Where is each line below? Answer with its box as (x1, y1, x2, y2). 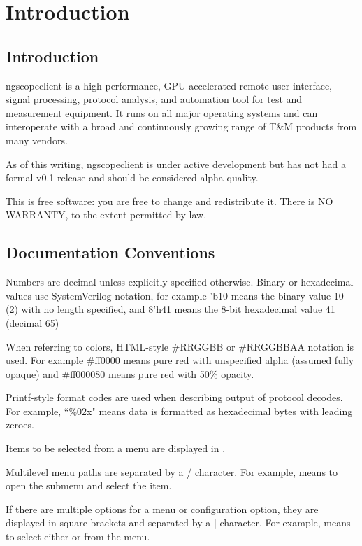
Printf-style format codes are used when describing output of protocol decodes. (6, 390, 343, 405)
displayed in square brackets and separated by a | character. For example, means (6, 515, 351, 530)
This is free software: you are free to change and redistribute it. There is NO (6, 193, 333, 208)
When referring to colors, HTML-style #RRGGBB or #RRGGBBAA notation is (6, 339, 354, 353)
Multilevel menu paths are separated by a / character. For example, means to (6, 464, 338, 479)
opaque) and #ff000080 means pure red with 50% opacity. (6, 366, 254, 381)
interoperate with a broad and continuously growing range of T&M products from (6, 119, 357, 134)
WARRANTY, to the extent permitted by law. (6, 207, 207, 222)
